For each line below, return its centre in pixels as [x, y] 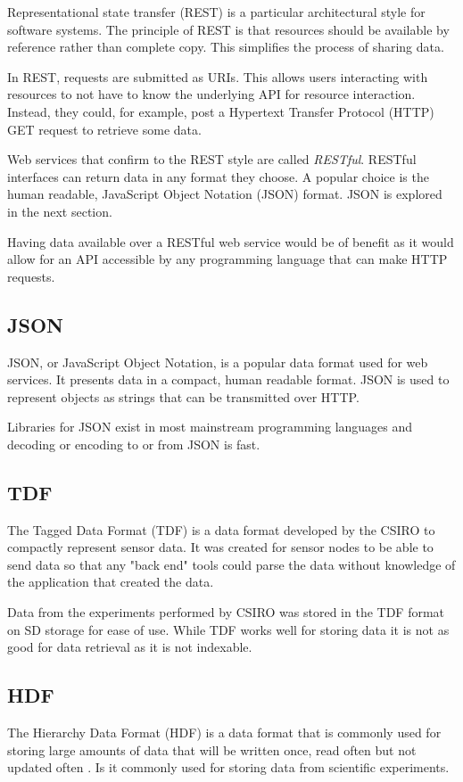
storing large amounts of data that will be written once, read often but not [212, 749]
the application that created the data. [111, 582]
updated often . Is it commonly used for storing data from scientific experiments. [228, 767]
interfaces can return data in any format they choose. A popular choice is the [218, 176]
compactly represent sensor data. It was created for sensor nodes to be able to [220, 547]
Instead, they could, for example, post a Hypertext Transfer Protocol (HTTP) [221, 111]
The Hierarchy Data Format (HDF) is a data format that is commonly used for [224, 733]
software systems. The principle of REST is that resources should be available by [228, 29]
